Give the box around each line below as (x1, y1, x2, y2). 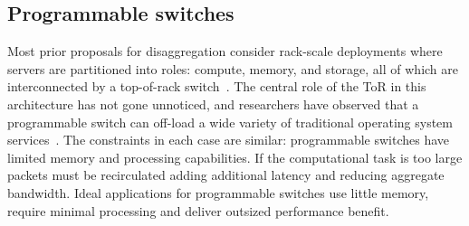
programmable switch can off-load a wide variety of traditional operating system (7, 112, 453, 131)
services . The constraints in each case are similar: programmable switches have (7, 130, 450, 149)
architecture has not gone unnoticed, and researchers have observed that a (7, 94, 419, 113)
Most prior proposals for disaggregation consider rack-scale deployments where (7, 42, 443, 61)
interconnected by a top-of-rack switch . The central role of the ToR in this (7, 77, 426, 96)
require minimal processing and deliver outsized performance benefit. (7, 201, 389, 220)
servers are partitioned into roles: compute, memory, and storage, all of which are (7, 59, 458, 78)
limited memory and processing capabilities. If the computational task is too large (7, 147, 463, 166)
